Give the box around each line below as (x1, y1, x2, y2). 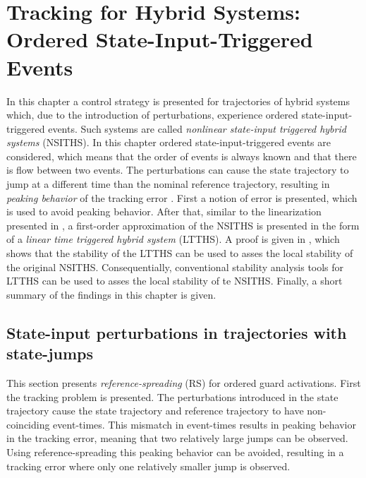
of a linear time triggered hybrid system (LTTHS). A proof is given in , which (6, 232, 340, 246)
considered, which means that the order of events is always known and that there (6, 148, 357, 163)
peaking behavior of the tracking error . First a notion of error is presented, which (6, 190, 358, 205)
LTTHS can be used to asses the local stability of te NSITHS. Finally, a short (6, 273, 343, 288)
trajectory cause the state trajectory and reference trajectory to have (6, 403, 304, 418)
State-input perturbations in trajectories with (6, 321, 347, 343)
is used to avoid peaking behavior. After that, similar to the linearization (6, 204, 322, 219)
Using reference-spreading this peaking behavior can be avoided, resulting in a (6, 444, 344, 459)
